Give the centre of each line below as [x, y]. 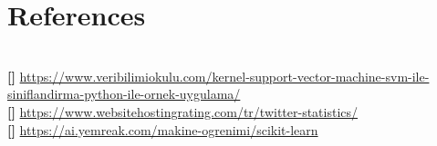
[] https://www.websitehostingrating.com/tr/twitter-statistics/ [183, 111]
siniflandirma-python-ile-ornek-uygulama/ [124, 94]
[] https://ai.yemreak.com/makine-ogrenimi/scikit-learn [163, 129]
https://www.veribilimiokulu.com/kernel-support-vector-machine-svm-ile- [224, 76]
